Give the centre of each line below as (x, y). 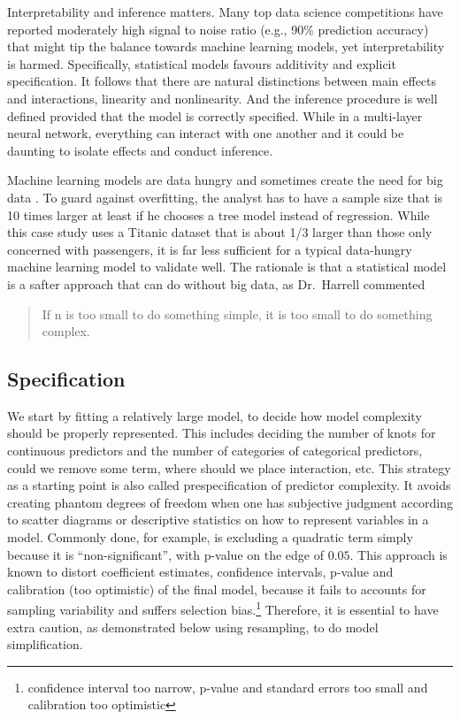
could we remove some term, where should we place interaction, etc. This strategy (229, 467)
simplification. (45, 644)
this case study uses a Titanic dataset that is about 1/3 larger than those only (220, 232)
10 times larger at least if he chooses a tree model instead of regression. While (218, 214)
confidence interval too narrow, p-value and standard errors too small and (228, 687)
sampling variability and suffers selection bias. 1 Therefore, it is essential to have (223, 608)
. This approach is (399, 554)
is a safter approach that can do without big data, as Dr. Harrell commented (216, 283)
